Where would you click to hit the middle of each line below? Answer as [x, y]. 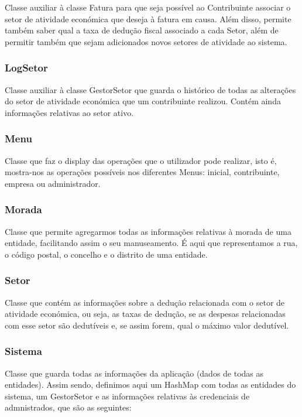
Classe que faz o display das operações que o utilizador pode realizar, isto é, [141, 160]
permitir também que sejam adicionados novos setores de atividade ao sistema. [146, 41]
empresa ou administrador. [53, 183]
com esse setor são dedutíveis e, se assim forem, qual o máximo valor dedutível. [147, 325]
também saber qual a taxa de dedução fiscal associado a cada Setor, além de [142, 30]
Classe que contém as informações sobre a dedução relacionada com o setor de [145, 302]
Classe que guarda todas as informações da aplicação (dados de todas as [134, 373]
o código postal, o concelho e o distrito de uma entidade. [106, 254]
